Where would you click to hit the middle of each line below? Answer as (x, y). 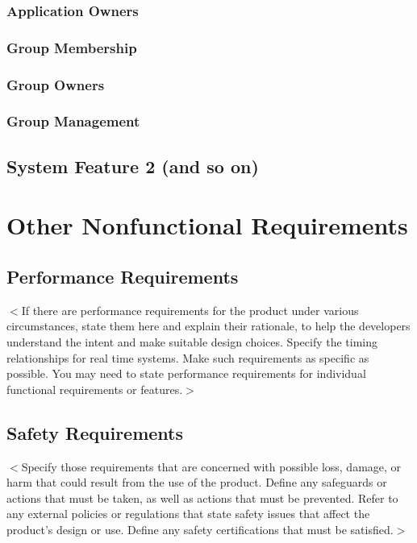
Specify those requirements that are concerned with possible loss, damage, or (211, 466)
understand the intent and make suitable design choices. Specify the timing (192, 341)
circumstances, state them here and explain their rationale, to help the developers (208, 326)
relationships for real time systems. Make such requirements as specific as (188, 357)
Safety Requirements (95, 432)
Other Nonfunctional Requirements (207, 225)
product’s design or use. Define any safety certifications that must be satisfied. (200, 529)
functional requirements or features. (95, 389)
